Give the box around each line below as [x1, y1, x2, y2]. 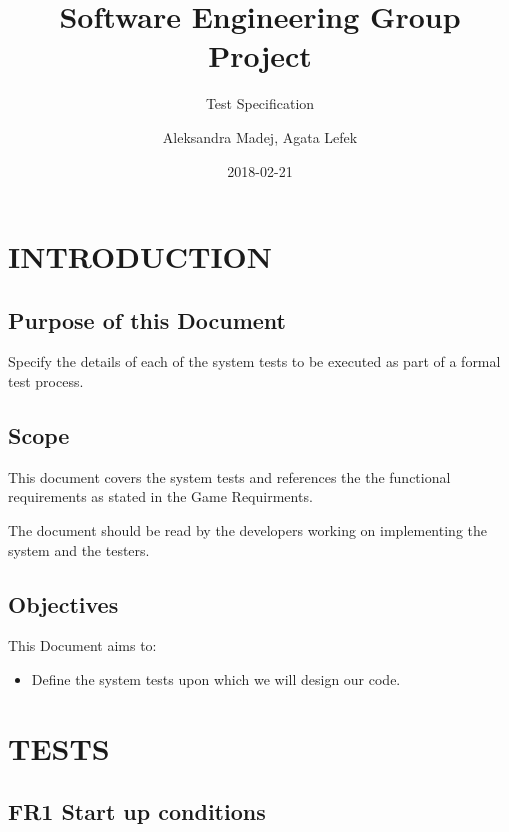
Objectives [8, 588, 119, 619]
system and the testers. [8, 539, 150, 560]
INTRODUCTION [8, 236, 273, 277]
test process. [8, 371, 84, 392]
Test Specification [205, 93, 315, 114]
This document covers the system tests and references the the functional [8, 466, 451, 487]
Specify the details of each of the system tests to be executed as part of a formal [8, 351, 501, 372]
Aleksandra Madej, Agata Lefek [162, 126, 358, 147]
